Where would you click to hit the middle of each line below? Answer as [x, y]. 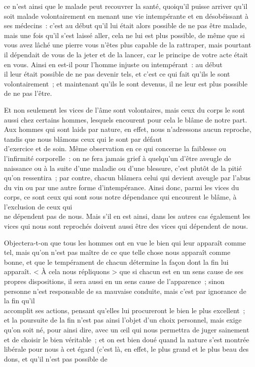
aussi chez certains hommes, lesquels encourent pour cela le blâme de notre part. [126, 119]
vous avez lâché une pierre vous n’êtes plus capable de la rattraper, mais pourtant [128, 45]
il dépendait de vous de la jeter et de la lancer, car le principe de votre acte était [126, 54]
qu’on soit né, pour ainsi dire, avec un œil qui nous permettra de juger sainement [127, 329]
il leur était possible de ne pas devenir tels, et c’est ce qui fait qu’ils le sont [117, 74]
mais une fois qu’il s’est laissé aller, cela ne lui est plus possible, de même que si [125, 35]
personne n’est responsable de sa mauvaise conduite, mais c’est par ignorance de [125, 291]
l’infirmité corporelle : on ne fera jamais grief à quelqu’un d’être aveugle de [118, 158]
